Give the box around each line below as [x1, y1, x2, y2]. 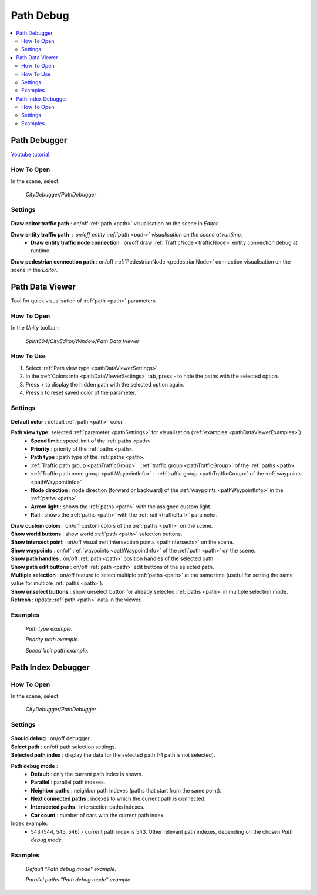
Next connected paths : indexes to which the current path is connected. [31, 795, 206, 803]
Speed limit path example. [25, 647, 89, 654]
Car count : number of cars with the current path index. [31, 811, 166, 819]
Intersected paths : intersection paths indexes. [31, 803, 145, 810]
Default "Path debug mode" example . [25, 865, 117, 872]
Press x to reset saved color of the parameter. [25, 389, 136, 396]
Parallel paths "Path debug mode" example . [25, 876, 132, 883]
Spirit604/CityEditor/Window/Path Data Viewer [25, 337, 140, 344]
